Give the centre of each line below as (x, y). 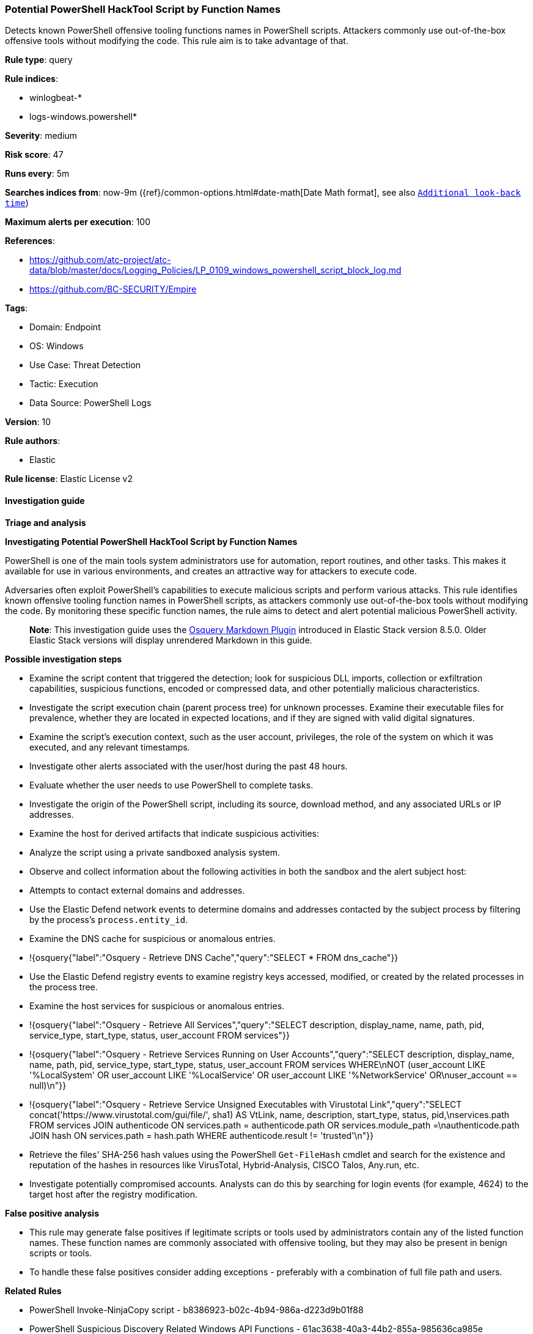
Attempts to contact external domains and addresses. (137, 890)
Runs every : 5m (37, 174)
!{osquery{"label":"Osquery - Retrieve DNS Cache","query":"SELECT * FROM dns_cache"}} (214, 957)
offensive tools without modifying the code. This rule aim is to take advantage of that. (177, 41)
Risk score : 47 (34, 155)
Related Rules (33, 1291)
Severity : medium (41, 136)
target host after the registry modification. (114, 1194)
